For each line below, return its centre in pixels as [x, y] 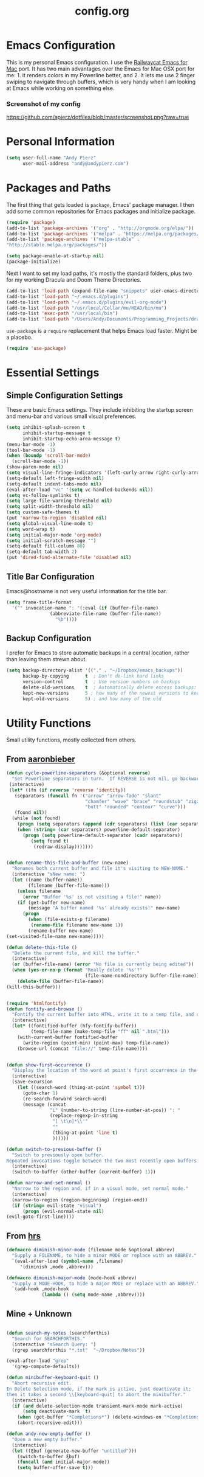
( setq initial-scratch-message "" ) [51, 540]
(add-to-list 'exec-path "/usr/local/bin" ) [62, 314]
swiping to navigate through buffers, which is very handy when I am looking [101, 82]
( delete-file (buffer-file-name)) [61, 981]
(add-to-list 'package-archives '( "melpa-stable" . [73, 239]
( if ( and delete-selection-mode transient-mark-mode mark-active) [97, 1406]
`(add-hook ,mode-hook [40, 1289]
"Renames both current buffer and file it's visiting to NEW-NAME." [100, 869]
